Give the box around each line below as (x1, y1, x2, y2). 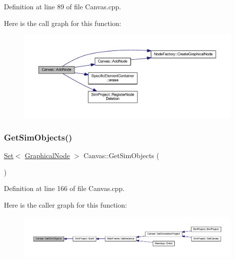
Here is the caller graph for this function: (4, 199, 127, 210)
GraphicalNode (24, 150, 70, 161)
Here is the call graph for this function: (4, 18, 121, 28)
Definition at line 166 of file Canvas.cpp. (4, 183, 125, 193)
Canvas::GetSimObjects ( (83, 150, 159, 161)
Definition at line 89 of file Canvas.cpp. (4, 1, 121, 11)
